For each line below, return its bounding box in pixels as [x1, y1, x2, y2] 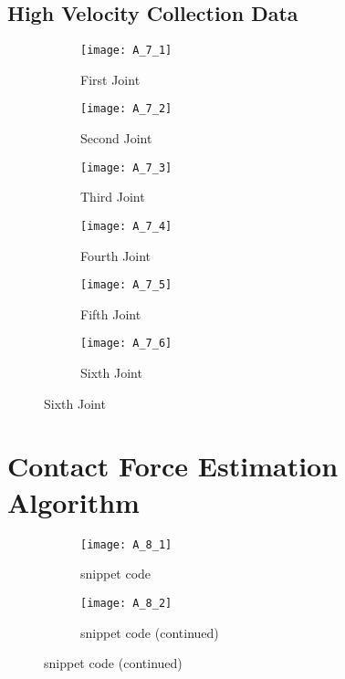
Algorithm [7, 483, 140, 520]
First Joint [80, 69, 141, 89]
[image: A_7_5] [80, 278, 172, 292]
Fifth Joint [80, 304, 141, 323]
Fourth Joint [80, 245, 152, 265]
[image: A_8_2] [80, 596, 172, 610]
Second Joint [80, 129, 152, 148]
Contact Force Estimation [7, 447, 339, 485]
